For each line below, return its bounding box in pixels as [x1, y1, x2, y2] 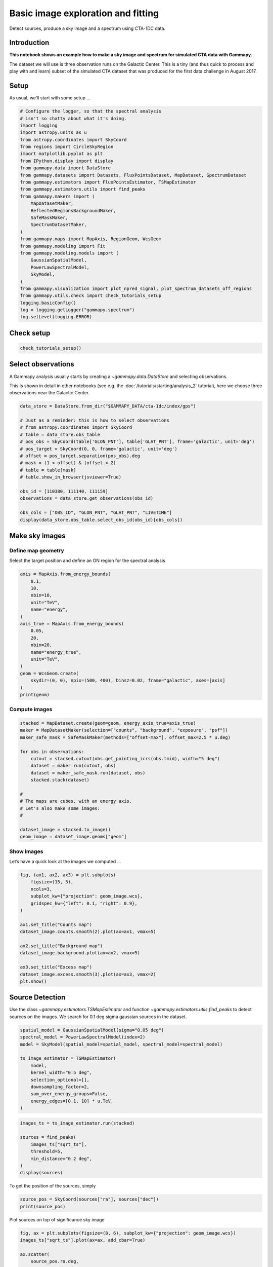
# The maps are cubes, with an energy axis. [20, 798, 132, 804]
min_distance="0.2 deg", [30, 1156, 93, 1162]
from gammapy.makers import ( [20, 193, 95, 199]
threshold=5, [30, 1148, 63, 1154]
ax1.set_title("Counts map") [20, 921, 93, 927]
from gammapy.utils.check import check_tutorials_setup [20, 293, 162, 299]
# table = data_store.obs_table [20, 431, 101, 437]
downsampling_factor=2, [30, 1084, 89, 1090]
